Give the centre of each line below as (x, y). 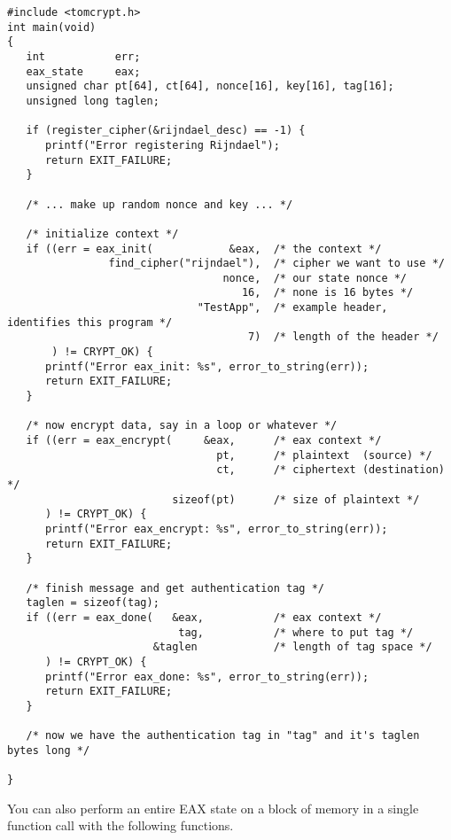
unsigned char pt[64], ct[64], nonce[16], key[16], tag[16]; (210, 86)
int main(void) (52, 27)
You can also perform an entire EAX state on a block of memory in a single (213, 808)
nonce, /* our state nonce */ (315, 278)
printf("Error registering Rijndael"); (162, 145)
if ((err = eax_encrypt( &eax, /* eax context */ (204, 441)
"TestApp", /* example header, (292, 308)
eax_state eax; (83, 71)
